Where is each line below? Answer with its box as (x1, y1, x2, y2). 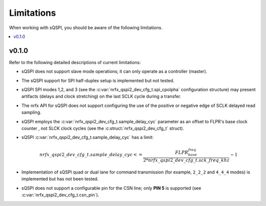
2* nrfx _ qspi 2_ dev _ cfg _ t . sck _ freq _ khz (143, 158, 230, 163)
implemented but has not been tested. (21, 176, 99, 182)
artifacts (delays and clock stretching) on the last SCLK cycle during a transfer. (21, 94, 182, 100)
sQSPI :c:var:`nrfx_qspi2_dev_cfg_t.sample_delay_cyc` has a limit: (21, 135, 154, 140)
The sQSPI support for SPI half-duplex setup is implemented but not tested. (21, 77, 175, 83)
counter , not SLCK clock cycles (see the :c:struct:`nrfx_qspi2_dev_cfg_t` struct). (21, 125, 184, 131)
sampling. (21, 109, 41, 115)
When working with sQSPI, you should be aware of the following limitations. (9, 25, 163, 31)
